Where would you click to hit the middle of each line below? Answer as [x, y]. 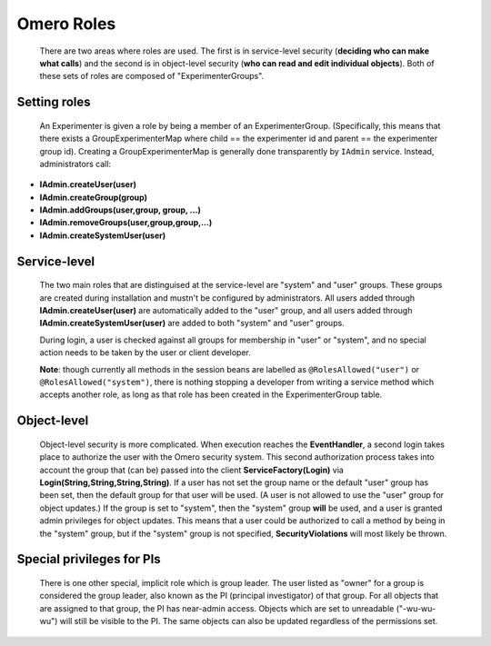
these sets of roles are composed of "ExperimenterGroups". [152, 76]
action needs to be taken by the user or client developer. [145, 353]
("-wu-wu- [416, 608]
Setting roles [54, 102]
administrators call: [75, 164]
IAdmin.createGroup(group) [94, 197]
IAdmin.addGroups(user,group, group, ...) [120, 210]
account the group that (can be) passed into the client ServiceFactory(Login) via [192, 470]
